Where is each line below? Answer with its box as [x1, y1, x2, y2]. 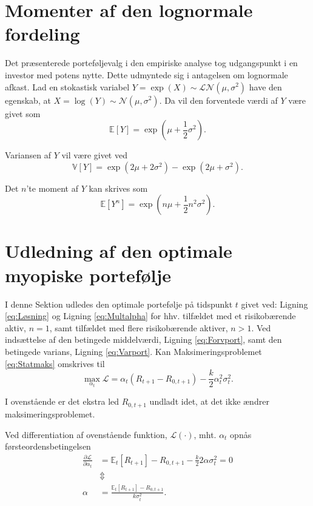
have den [249, 80, 282, 93]
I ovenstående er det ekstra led [5, 395, 119, 408]
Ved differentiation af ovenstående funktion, [5, 428, 167, 440]
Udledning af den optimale [5, 238, 232, 263]
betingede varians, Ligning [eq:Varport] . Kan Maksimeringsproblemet [5, 345, 262, 357]
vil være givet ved [61, 149, 127, 161]
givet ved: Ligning [241, 297, 308, 310]
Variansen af [5, 149, 51, 161]
